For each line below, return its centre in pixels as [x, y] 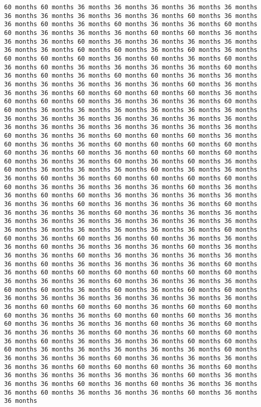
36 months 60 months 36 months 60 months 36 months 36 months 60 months [131, 24]
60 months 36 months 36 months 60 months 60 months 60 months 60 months [131, 144]
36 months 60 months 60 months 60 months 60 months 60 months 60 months [131, 273]
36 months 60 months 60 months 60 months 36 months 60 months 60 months [131, 307]
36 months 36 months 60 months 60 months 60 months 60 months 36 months [131, 93]
